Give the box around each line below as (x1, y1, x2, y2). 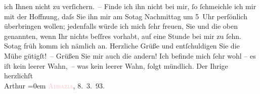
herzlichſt (4, 70, 33, 81)
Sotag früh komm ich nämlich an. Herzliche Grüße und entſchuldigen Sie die (4, 40, 240, 51)
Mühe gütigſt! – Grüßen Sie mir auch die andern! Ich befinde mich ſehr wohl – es (4, 50, 256, 61)
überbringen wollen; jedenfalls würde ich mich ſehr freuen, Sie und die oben (4, 21, 238, 31)
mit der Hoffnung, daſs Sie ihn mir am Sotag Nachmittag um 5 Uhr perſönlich (4, 11, 247, 21)
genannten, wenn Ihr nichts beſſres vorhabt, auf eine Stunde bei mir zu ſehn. (4, 30, 241, 41)
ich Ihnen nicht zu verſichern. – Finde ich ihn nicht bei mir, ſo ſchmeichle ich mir (4, 1, 256, 11)
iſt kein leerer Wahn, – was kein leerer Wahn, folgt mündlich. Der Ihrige (4, 60, 228, 71)
